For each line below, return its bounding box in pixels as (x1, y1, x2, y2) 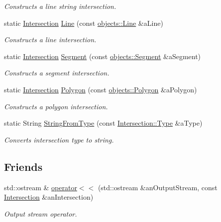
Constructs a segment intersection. (4, 68, 110, 78)
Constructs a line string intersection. (4, 1, 116, 11)
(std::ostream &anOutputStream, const (98, 182, 218, 192)
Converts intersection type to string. (4, 134, 114, 145)
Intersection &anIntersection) (4, 192, 94, 202)
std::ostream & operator (4, 182, 77, 192)
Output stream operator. (4, 208, 77, 219)
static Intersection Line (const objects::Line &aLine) (4, 17, 163, 28)
